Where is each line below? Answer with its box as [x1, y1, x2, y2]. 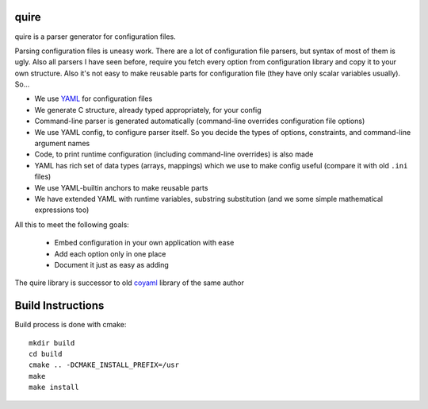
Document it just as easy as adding [54, 260, 170, 269]
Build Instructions [14, 299, 105, 313]
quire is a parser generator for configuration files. [14, 32, 176, 41]
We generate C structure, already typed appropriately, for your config [34, 105, 262, 114]
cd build [29, 349, 63, 359]
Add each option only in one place [54, 249, 166, 258]
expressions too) [34, 205, 90, 214]
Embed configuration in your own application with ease [54, 238, 235, 248]
